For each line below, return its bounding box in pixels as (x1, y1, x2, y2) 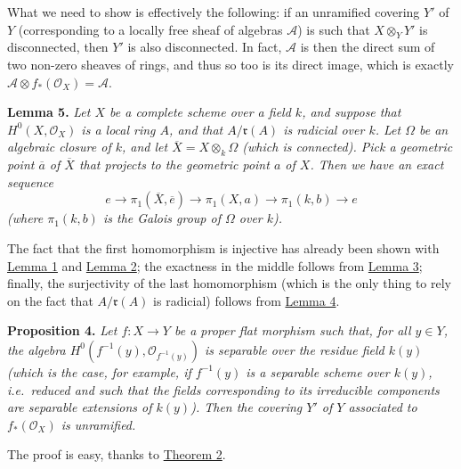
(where (7, 209, 44, 227)
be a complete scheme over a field (109, 103, 291, 121)
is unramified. (61, 415, 136, 433)
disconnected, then (7, 37, 109, 56)
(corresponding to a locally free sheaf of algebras (18, 20, 283, 38)
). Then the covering (190, 398, 303, 416)
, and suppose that (302, 103, 401, 121)
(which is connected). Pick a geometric (242, 137, 453, 156)
